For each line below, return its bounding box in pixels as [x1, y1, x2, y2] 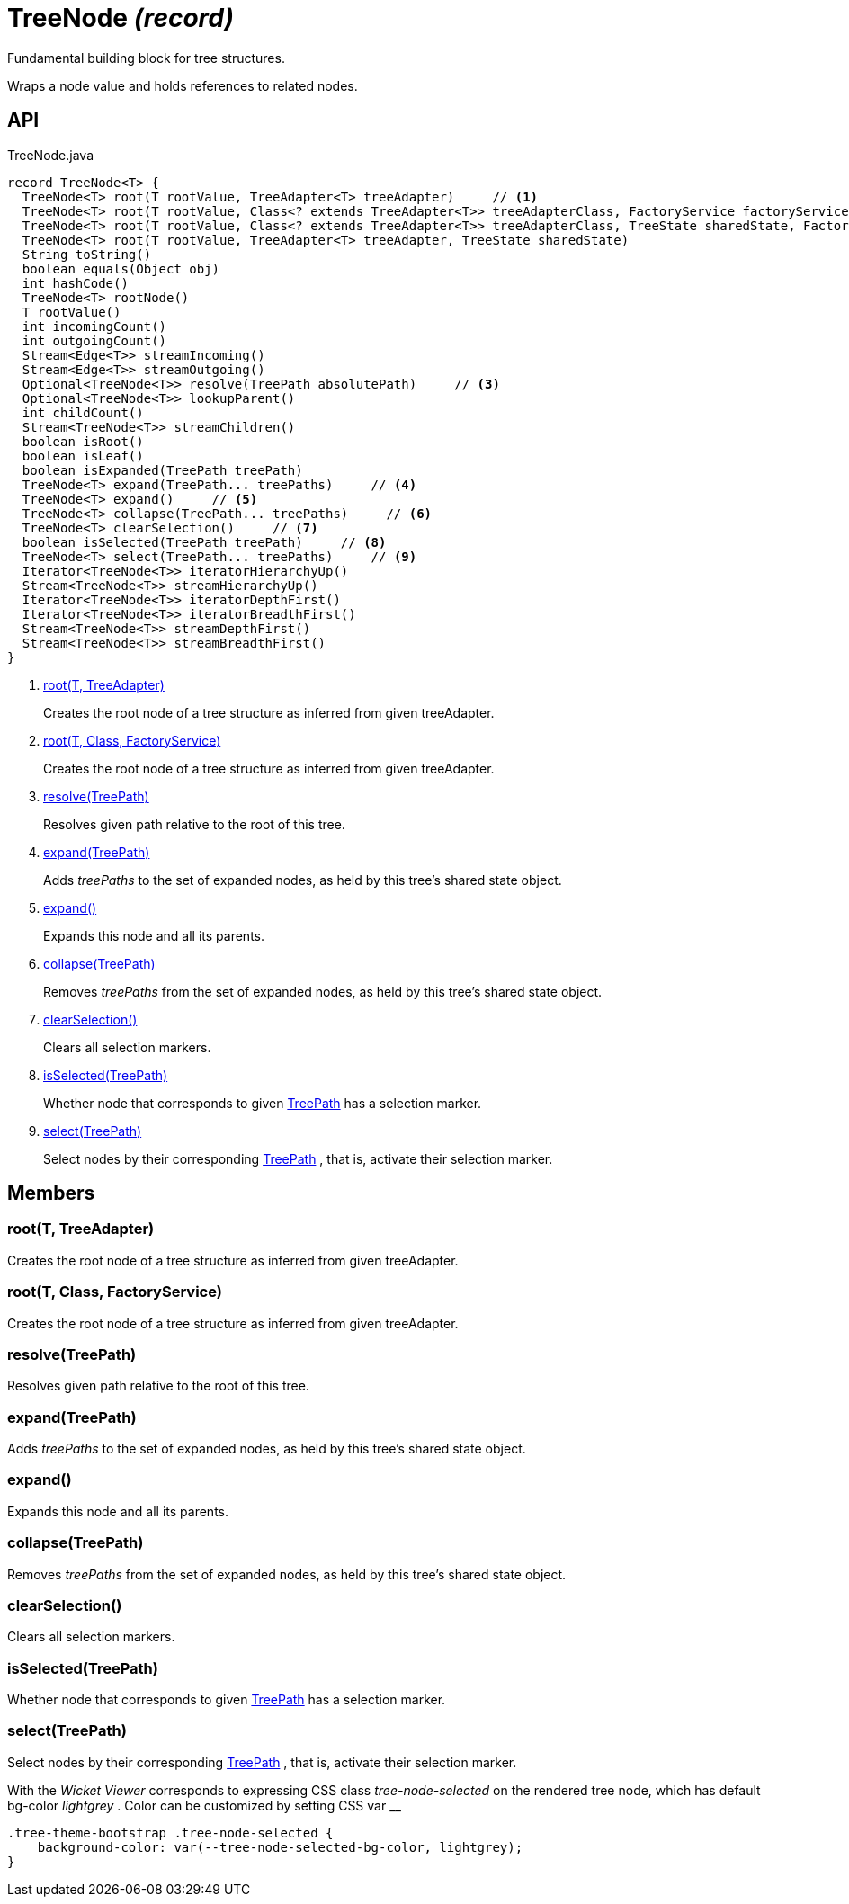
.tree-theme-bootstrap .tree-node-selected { [7, 1825, 334, 1840]
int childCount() [22, 405, 144, 420]
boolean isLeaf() [22, 448, 144, 463]
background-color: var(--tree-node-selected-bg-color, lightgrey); [37, 1839, 523, 1855]
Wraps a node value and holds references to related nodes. [7, 77, 358, 94]
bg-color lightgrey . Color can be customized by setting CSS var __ [7, 1797, 401, 1813]
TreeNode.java [7, 147, 94, 163]
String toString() [22, 246, 152, 262]
